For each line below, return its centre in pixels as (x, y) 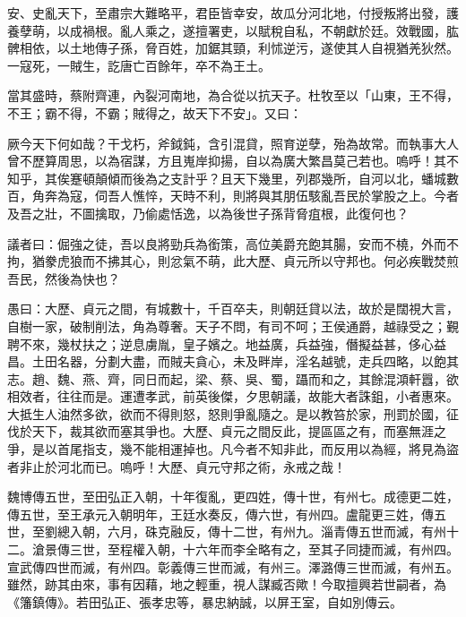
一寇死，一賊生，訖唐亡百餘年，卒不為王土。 (139, 65)
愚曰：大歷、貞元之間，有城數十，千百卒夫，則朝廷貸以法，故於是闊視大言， (233, 308)
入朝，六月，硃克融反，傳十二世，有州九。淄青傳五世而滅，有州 (258, 531)
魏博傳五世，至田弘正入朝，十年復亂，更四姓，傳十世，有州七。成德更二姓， (233, 497)
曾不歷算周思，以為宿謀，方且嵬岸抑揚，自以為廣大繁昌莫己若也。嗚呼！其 (227, 161)
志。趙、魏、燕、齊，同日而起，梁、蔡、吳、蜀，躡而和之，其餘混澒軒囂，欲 (233, 378)
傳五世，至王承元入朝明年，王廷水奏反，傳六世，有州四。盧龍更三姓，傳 (220, 514)
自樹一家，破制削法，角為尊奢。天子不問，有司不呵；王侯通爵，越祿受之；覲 (233, 326)
